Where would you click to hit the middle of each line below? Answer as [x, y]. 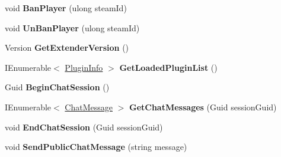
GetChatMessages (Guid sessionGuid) [203, 107]
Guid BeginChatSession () [57, 87]
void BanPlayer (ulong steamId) [66, 8]
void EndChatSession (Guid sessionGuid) [84, 127]
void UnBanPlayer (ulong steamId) [72, 27]
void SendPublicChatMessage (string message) [96, 147]
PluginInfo [84, 67]
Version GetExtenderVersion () [67, 48]
